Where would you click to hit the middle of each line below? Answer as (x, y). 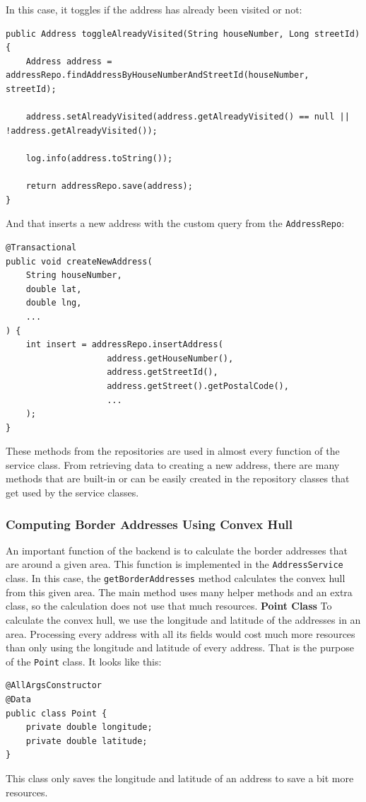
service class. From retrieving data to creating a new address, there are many (173, 464)
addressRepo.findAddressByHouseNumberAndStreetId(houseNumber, (158, 75)
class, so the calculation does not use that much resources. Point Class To (169, 606)
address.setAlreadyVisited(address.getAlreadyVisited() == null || (188, 117)
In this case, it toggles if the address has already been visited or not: (154, 9)
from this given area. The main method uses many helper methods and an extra (179, 592)
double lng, (54, 303)
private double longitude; (89, 727)
